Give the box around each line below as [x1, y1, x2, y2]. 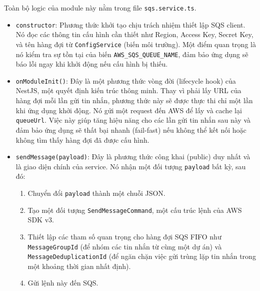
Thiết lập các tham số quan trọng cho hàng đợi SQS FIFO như [27, 231, 221, 241]
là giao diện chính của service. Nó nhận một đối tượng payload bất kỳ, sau [15, 161, 246, 171]
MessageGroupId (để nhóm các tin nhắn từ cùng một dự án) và [27, 241, 222, 251]
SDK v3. [27, 214, 54, 225]
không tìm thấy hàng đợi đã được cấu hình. [15, 134, 149, 145]
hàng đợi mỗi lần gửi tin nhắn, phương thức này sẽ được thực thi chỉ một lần [15, 95, 253, 106]
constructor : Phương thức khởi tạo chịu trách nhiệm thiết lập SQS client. [15, 19, 245, 30]
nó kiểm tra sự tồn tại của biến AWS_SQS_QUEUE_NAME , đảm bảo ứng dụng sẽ [15, 49, 248, 59]
